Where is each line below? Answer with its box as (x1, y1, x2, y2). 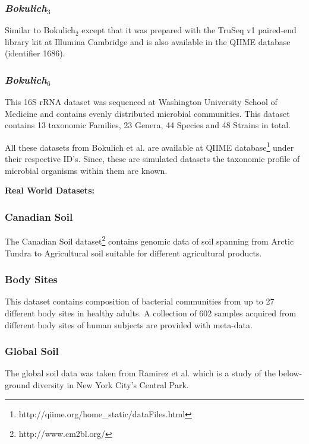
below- (278, 367, 302, 379)
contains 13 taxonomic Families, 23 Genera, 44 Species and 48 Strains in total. (5, 119, 291, 131)
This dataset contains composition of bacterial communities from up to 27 (5, 295, 275, 307)
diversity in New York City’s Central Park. (33, 378, 189, 391)
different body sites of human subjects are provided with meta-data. (5, 318, 253, 331)
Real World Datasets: (5, 184, 94, 196)
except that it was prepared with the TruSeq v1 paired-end (81, 24, 297, 36)
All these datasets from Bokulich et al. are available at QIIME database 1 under (5, 139, 294, 153)
